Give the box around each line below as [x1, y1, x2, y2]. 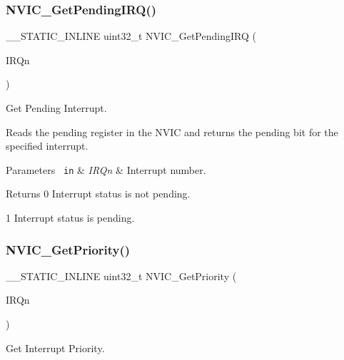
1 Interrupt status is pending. [6, 210, 135, 225]
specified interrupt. [6, 138, 88, 153]
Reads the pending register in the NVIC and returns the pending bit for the [6, 124, 338, 139]
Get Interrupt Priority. [6, 340, 105, 355]
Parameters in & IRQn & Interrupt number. [6, 162, 206, 177]
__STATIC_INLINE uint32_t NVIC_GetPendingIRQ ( [6, 29, 256, 43]
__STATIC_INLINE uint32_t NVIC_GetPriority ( [6, 268, 237, 283]
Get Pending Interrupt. [6, 101, 107, 115]
